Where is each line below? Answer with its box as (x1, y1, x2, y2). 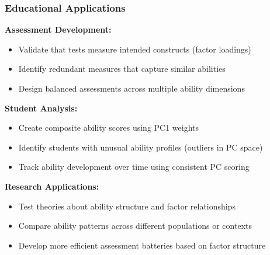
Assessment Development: (5, 23, 112, 36)
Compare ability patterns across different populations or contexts (18, 219, 252, 232)
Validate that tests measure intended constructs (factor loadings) (18, 43, 251, 55)
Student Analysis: (5, 102, 78, 114)
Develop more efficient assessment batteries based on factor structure (18, 239, 266, 251)
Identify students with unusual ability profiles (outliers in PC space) (18, 141, 263, 153)
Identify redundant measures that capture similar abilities (18, 62, 226, 75)
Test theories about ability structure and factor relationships (18, 200, 236, 212)
